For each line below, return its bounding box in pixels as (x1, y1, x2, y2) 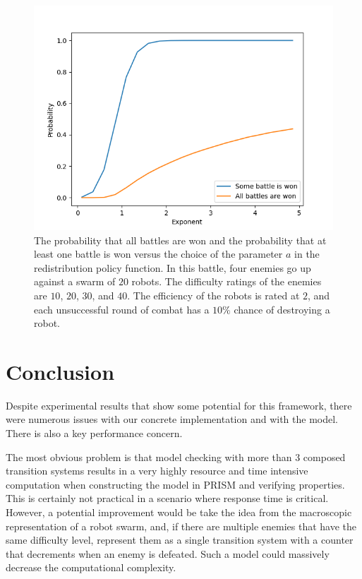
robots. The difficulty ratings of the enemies (131, 274, 322, 289)
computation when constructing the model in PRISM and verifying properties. (6, 477, 345, 491)
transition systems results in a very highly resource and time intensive (6, 463, 308, 478)
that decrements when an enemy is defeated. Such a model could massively (6, 546, 330, 561)
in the (294, 246, 320, 261)
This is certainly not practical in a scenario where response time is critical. (6, 491, 329, 506)
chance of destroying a (234, 302, 330, 316)
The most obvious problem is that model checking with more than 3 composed (6, 449, 346, 464)
